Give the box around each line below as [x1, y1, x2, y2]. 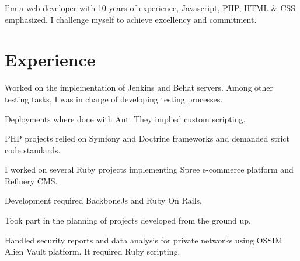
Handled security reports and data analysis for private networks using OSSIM [5, 233, 282, 246]
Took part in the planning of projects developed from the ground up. [5, 214, 251, 226]
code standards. [5, 143, 61, 156]
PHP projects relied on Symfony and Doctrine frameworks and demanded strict [5, 132, 289, 145]
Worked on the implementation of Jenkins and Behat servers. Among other [5, 81, 274, 94]
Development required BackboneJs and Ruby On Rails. [5, 194, 202, 207]
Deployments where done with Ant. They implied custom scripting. [5, 112, 246, 125]
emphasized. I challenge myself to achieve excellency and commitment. [5, 13, 257, 25]
